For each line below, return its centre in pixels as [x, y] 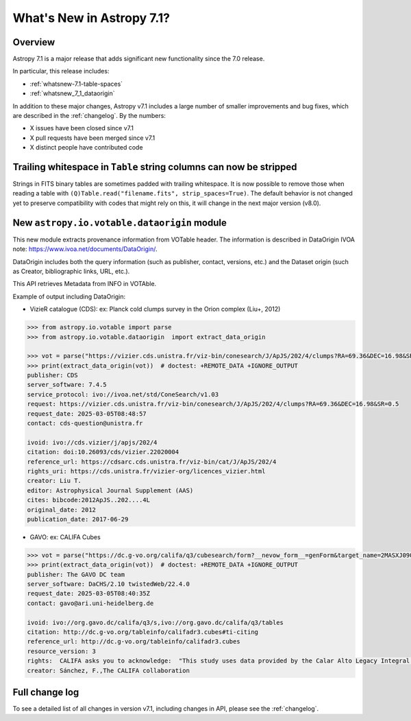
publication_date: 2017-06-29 [78, 519]
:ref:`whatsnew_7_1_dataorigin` [72, 93]
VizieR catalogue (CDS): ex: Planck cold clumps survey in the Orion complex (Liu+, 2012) [155, 309]
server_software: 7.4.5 [67, 385]
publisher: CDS [52, 375]
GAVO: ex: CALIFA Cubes [65, 537]
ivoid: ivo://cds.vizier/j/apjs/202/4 [92, 442]
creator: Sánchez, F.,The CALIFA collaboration [108, 670]
